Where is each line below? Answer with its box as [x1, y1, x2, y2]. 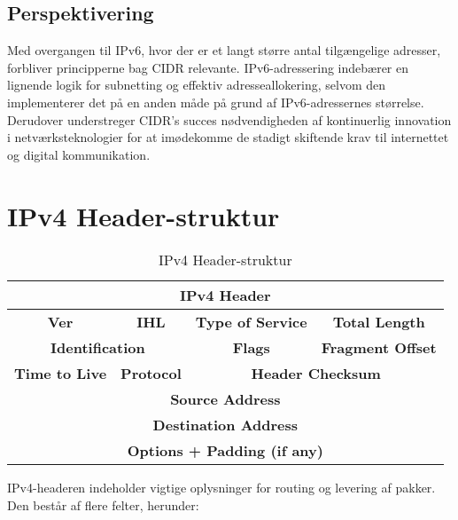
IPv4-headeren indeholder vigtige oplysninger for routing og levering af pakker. [7, 478, 436, 497]
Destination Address [152, 414, 299, 436]
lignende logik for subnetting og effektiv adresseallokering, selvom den [7, 75, 386, 94]
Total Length [332, 311, 425, 333]
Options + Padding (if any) [127, 440, 323, 461]
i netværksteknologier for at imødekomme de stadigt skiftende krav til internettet [7, 128, 449, 146]
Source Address [170, 389, 281, 410]
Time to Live [14, 363, 107, 384]
